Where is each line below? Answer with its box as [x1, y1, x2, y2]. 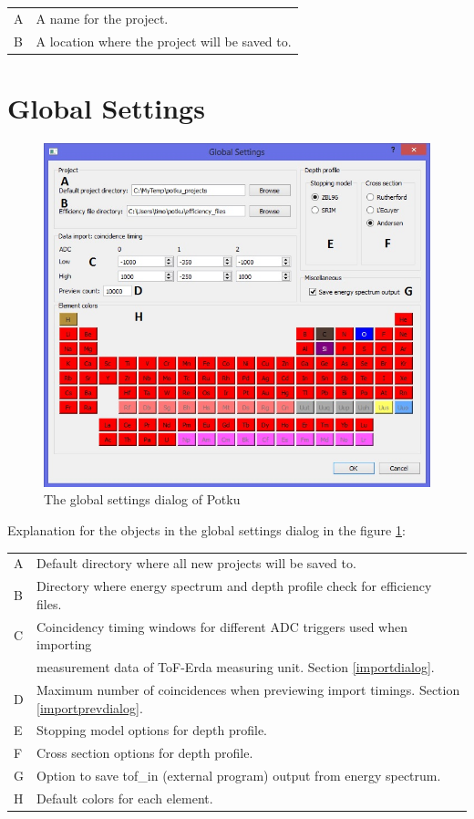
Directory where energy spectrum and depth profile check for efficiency [36, 576, 432, 596]
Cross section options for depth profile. [36, 743, 253, 762]
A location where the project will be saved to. [36, 31, 292, 50]
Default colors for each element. [36, 788, 213, 807]
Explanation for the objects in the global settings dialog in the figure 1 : [7, 521, 406, 540]
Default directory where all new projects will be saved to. [36, 554, 356, 573]
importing [36, 635, 92, 654]
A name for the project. [36, 8, 169, 27]
